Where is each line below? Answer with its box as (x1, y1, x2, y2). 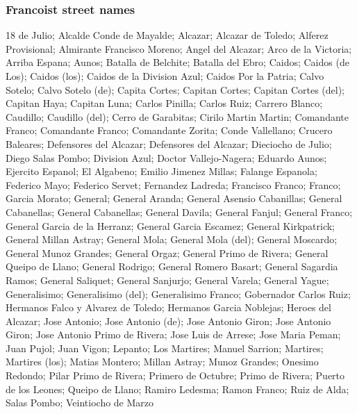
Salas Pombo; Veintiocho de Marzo (6, 395, 154, 410)
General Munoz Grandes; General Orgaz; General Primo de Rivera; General (6, 245, 329, 260)
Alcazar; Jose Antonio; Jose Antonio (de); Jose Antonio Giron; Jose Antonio (6, 313, 331, 328)
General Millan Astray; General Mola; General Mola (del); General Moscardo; (6, 232, 338, 247)
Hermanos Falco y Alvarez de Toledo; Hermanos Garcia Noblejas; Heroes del (6, 300, 331, 315)
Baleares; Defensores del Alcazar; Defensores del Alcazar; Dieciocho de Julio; (6, 136, 332, 151)
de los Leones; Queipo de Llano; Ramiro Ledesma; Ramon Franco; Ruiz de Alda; (6, 381, 349, 396)
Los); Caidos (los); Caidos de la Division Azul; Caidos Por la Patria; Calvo (6, 69, 324, 83)
